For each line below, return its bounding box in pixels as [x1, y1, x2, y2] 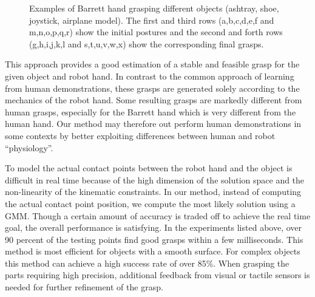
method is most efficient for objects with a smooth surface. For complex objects [5, 245, 300, 258]
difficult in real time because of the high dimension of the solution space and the [5, 173, 305, 186]
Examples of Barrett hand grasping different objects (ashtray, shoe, [29, 2, 279, 14]
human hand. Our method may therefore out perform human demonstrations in [5, 117, 302, 130]
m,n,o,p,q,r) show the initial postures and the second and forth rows [29, 26, 283, 38]
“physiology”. [5, 141, 53, 154]
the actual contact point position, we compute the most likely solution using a [5, 197, 296, 210]
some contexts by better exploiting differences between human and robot [5, 129, 276, 142]
